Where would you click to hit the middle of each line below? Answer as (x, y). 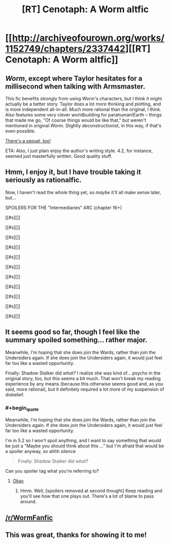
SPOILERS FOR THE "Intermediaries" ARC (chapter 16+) (64, 208)
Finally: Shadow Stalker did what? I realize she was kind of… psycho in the (83, 373)
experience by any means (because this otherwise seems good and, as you (84, 384)
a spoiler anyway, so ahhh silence (41, 451)
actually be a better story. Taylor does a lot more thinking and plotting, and (83, 104)
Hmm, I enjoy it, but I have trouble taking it (73, 172)
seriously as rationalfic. (44, 180)
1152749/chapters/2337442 (65, 49)
